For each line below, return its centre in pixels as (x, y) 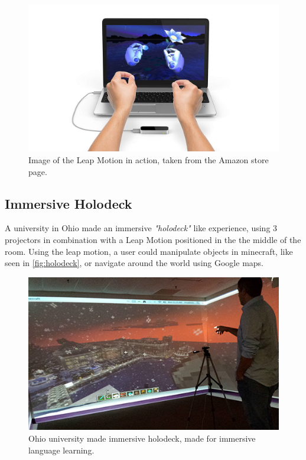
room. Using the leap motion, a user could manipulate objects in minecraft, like (149, 251)
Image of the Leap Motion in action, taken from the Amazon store (149, 160)
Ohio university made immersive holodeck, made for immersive (142, 438)
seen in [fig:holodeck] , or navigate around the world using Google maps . (134, 263)
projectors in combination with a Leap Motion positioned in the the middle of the (153, 240)
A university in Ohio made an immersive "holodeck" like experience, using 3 (141, 228)
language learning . (61, 450)
